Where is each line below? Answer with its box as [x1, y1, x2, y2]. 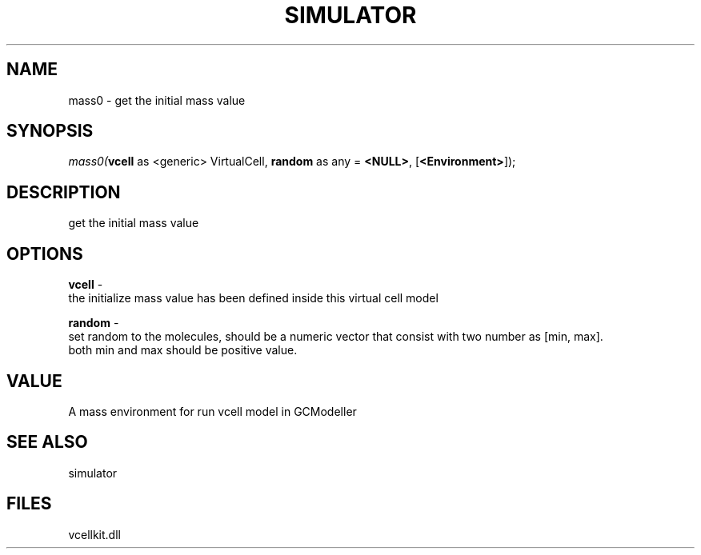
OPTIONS [6, 243, 83, 264]
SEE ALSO [6, 432, 88, 453]
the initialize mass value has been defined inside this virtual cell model [68, 291, 439, 305]
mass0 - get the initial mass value [68, 93, 246, 107]
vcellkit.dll [68, 527, 121, 541]
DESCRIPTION [6, 182, 121, 202]
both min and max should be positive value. [68, 343, 298, 357]
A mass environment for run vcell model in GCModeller [68, 404, 357, 418]
